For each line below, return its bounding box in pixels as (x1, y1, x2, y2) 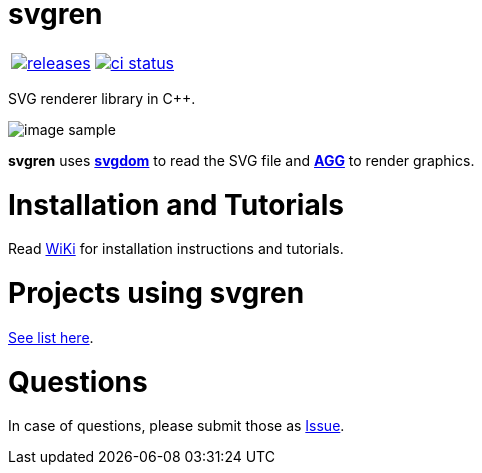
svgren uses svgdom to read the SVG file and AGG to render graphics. (8, 151, 475, 169)
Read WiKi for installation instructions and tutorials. (8, 240, 344, 258)
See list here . (8, 328, 94, 346)
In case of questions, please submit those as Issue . (8, 417, 345, 435)
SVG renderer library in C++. (8, 89, 196, 107)
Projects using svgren (8, 276, 305, 310)
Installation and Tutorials (8, 187, 344, 222)
